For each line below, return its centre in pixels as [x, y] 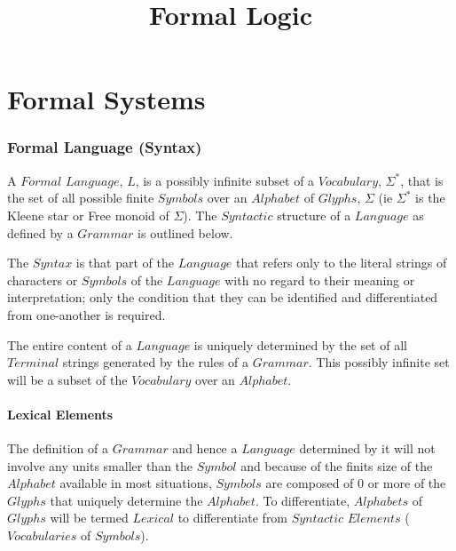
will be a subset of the [67, 379]
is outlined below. [185, 232]
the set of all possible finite [81, 198]
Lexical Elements [60, 414]
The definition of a [58, 448]
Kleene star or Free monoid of [88, 215]
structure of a [314, 215]
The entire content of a [70, 344]
